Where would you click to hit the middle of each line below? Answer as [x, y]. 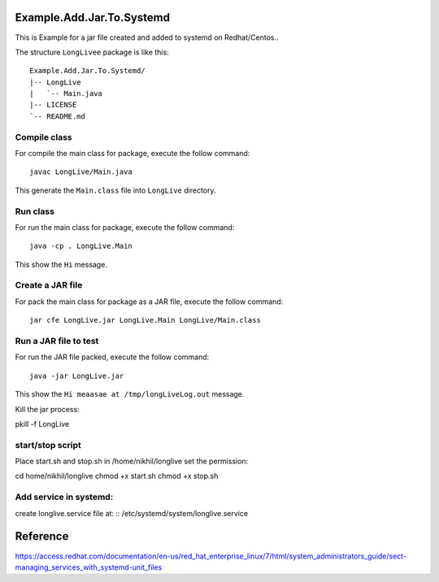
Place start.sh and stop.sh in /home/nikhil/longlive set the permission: [132, 461]
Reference [42, 536]
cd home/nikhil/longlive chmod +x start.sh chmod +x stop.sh [117, 476]
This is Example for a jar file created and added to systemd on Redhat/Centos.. [147, 37]
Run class [35, 211]
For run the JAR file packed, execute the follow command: [112, 357]
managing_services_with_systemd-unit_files [89, 567]
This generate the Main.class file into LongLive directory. [115, 190]
